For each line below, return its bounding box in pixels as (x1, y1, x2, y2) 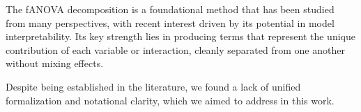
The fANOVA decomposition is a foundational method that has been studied (6, 2, 335, 16)
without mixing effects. (6, 56, 104, 71)
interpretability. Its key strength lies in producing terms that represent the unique (6, 29, 355, 44)
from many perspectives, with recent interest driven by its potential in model (6, 15, 335, 30)
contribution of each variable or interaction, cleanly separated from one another (6, 42, 345, 57)
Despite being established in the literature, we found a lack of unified (6, 79, 301, 93)
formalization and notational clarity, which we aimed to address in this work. (6, 93, 335, 107)
